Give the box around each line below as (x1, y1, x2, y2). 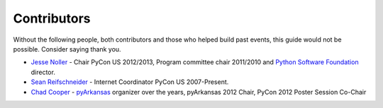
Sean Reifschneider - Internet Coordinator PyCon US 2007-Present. (30, 78, 229, 86)
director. (30, 68, 56, 76)
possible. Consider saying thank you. (13, 44, 121, 53)
